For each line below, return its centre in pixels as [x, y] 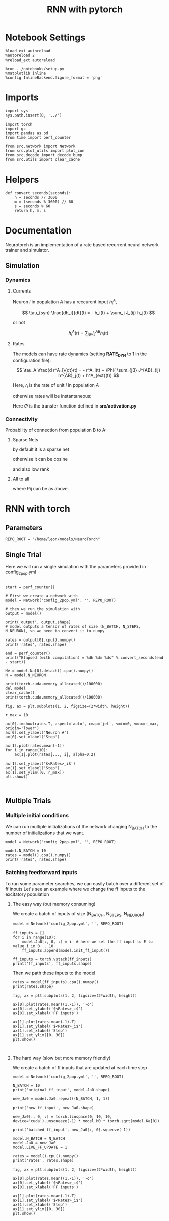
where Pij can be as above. [41, 489]
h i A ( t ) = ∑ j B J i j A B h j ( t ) [89, 333]
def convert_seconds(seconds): [38, 193]
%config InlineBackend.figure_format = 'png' [54, 77]
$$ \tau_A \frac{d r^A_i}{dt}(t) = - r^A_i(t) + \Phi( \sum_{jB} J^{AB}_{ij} [89, 370]
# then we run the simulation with [43, 609]
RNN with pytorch [85, 9]
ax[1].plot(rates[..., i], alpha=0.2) [55, 754]
